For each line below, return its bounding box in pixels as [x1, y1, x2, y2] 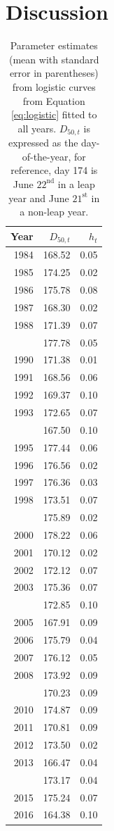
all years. [17, 120, 57, 135]
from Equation [22, 93, 85, 108]
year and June [8, 190, 69, 205]
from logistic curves [12, 79, 96, 94]
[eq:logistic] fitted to [10, 107, 97, 122]
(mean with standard [9, 51, 99, 66]
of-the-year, [22, 149, 71, 163]
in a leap [57, 176, 95, 191]
